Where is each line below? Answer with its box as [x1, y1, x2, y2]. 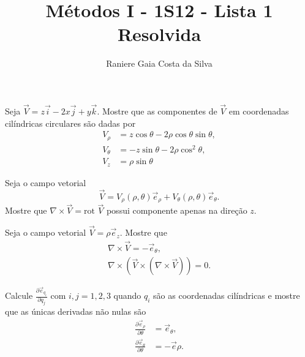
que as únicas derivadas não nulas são [5, 305, 146, 318]
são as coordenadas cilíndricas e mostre [153, 289, 300, 302]
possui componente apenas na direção [106, 204, 247, 217]
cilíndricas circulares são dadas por [5, 116, 136, 129]
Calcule [5, 289, 33, 302]
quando [113, 289, 141, 302]
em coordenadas [228, 105, 289, 118]
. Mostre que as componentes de [97, 105, 217, 118]
